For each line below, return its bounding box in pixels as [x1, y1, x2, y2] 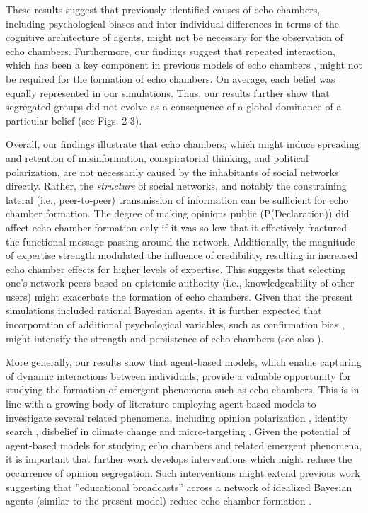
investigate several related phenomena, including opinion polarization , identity [6, 410, 348, 425]
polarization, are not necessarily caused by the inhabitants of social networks [6, 164, 339, 179]
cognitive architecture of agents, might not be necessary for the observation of [6, 30, 343, 45]
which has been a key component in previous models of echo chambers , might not [6, 57, 362, 72]
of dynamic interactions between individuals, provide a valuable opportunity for [6, 368, 352, 383]
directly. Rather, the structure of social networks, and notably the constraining [6, 178, 347, 193]
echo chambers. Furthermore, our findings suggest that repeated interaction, [6, 43, 335, 58]
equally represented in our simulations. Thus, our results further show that [6, 85, 330, 100]
